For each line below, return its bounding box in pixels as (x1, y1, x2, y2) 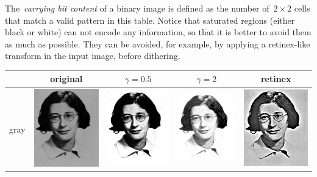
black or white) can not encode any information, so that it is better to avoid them (5, 26, 312, 38)
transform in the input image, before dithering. (5, 49, 180, 62)
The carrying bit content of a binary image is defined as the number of (5, 2, 269, 14)
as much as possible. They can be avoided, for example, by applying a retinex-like (5, 37, 310, 50)
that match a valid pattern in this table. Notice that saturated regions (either (5, 13, 295, 26)
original (50, 72, 83, 85)
